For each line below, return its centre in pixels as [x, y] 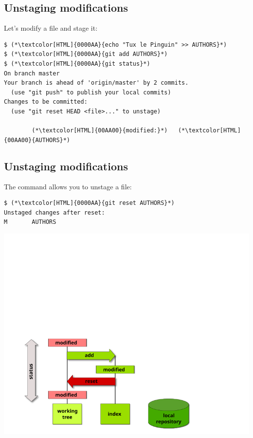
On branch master [32, 73]
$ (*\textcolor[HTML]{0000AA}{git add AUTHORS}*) [86, 54]
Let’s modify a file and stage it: [51, 28]
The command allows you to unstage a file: [68, 186]
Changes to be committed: [46, 102]
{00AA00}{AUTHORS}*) [37, 140]
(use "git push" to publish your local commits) [91, 92]
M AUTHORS [30, 222]
